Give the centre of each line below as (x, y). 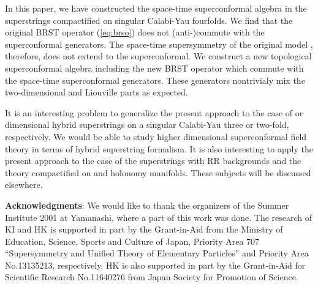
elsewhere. (24, 184)
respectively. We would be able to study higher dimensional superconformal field (156, 136)
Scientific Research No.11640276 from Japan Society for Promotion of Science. (152, 277)
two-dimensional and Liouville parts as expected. (97, 92)
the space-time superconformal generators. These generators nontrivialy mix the (155, 80)
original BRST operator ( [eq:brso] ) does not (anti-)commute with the (135, 32)
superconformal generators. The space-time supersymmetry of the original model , (159, 44)
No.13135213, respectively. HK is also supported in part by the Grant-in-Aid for (155, 265)
